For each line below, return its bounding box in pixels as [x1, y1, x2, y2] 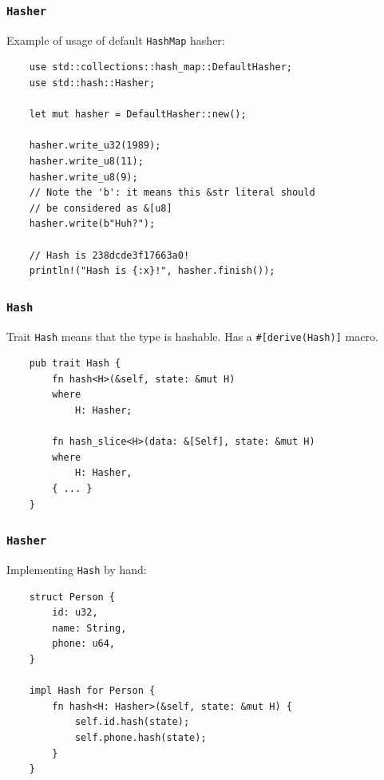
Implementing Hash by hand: [6, 560, 147, 577]
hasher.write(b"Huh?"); [29, 218, 156, 230]
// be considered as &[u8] [29, 202, 172, 214]
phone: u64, [52, 638, 116, 650]
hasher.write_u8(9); [29, 171, 138, 183]
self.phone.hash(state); [74, 731, 207, 743]
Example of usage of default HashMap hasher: [6, 31, 225, 48]
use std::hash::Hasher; [29, 77, 156, 89]
